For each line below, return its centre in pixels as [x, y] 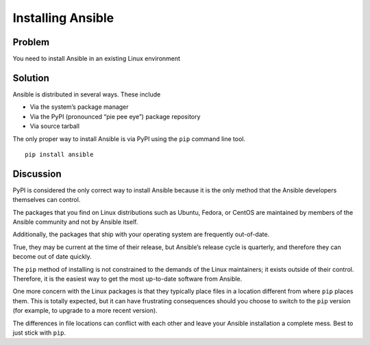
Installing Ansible [63, 18]
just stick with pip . [39, 333]
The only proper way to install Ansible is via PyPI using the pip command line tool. [129, 139]
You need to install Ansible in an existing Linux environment [97, 59]
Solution [31, 78]
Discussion [37, 174]
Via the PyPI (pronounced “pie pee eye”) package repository [115, 116]
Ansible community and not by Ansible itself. [75, 222]
